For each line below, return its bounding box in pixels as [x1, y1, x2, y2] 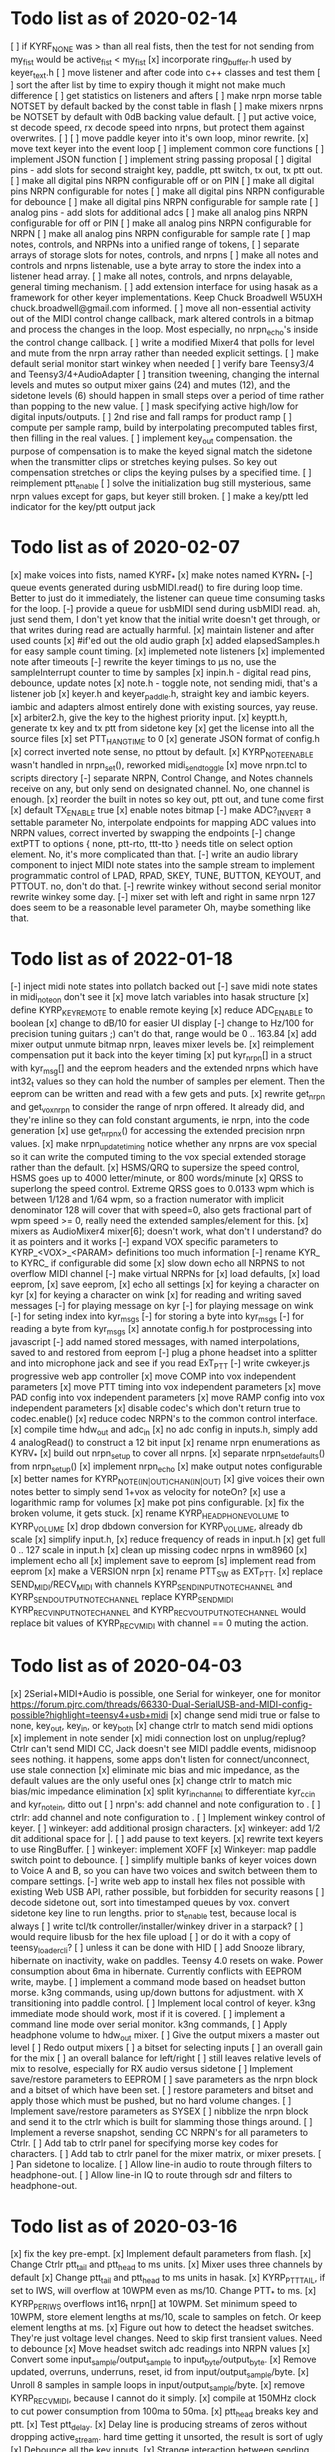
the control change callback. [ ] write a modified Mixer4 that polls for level [10, 337, 315, 349]
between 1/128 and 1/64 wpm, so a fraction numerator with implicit [10, 1193, 285, 1205]
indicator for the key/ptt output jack [10, 500, 156, 512]
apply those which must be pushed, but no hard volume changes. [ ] [10, 2095, 292, 2107]
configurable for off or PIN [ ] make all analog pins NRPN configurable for [10, 217, 312, 229]
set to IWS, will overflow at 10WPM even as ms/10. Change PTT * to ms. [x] [10, 2284, 317, 2299]
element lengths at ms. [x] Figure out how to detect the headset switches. [10, 2321, 315, 2333]
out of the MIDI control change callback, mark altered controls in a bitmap [10, 313, 315, 325]
